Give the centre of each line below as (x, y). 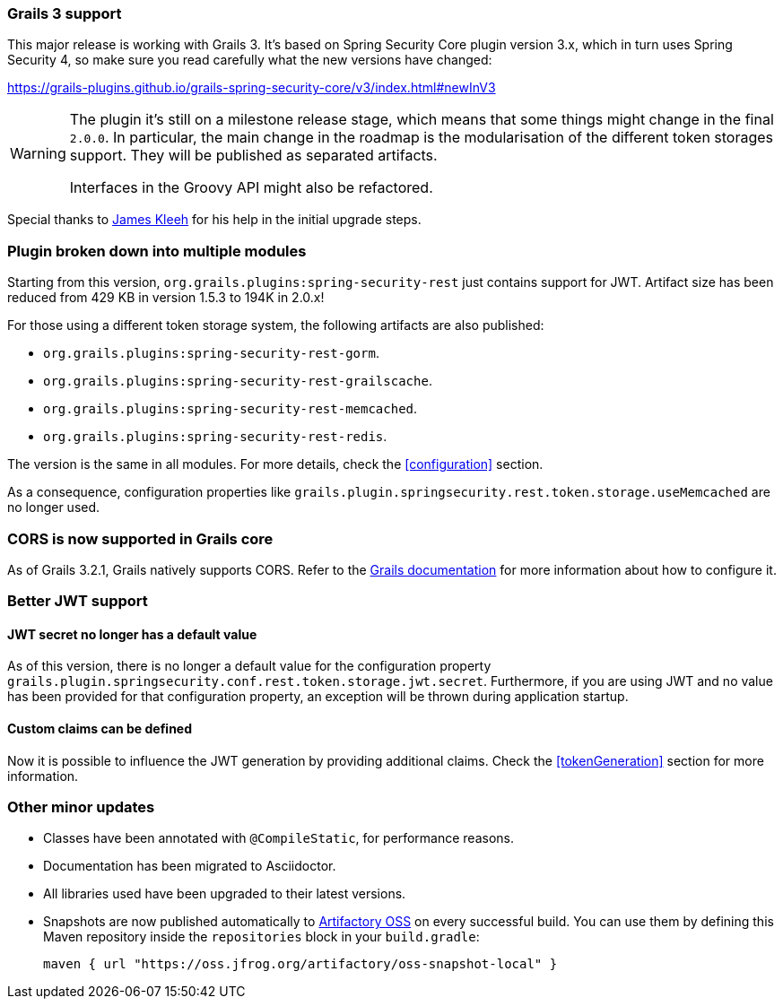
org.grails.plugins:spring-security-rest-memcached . (231, 409)
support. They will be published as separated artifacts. (253, 156)
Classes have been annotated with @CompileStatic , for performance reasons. (278, 838)
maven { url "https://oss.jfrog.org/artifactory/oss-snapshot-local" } (300, 964)
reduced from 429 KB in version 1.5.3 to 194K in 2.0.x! (166, 298)
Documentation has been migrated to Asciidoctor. (190, 866)
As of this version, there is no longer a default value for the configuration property (249, 666)
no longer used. (54, 507)
